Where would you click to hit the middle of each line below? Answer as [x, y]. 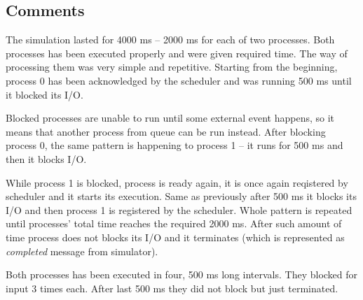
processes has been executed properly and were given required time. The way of [177, 53]
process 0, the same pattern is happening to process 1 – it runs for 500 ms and [174, 145]
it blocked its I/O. [44, 94]
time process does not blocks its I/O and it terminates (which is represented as [175, 237]
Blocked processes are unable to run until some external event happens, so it [170, 118]
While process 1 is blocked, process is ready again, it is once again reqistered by [177, 182]
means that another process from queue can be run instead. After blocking [166, 131]
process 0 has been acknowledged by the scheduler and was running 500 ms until [179, 80]
